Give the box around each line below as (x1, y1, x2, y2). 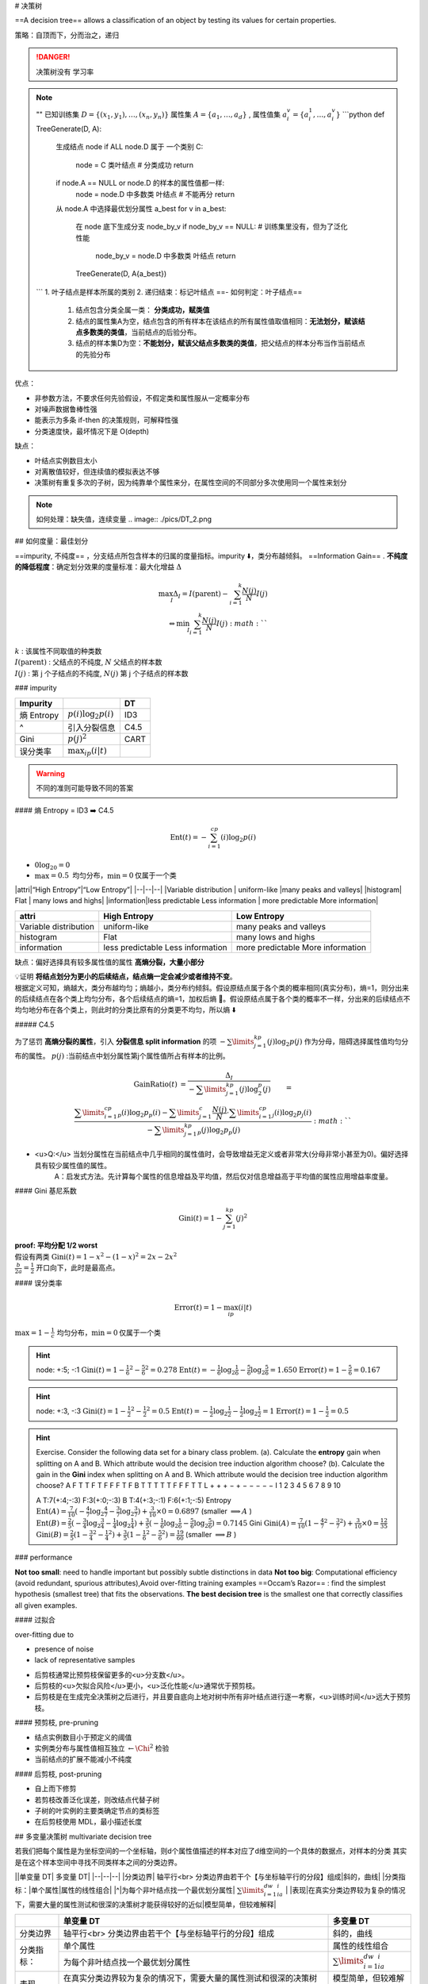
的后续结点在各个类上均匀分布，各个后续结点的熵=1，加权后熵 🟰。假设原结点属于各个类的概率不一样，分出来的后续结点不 (14, 994, 411, 1004)
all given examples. (14, 1600, 78, 1610)
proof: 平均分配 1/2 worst (14, 1240, 98, 1250)
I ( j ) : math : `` (216, 619, 269, 629)
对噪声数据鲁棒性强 (34, 404, 97, 413)
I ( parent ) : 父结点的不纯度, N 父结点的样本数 (14, 657, 162, 667)
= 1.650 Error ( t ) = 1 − (269, 1365, 348, 1375)
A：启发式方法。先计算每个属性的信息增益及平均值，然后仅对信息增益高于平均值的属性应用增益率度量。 (54, 1171, 392, 1182)
